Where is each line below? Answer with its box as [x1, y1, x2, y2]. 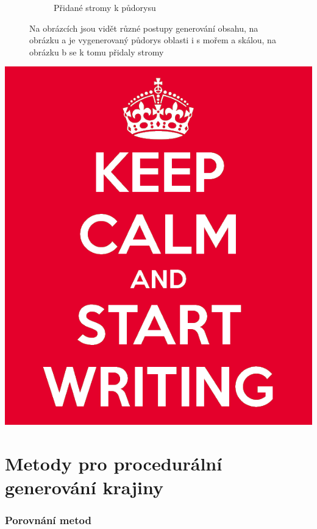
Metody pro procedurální [5, 451, 223, 476]
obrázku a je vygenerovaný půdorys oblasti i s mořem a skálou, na [29, 34, 276, 46]
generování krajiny [5, 475, 163, 500]
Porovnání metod [5, 513, 91, 528]
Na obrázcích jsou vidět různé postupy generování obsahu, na [29, 21, 258, 34]
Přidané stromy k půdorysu [54, 1, 156, 13]
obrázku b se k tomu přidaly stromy [29, 45, 164, 58]
